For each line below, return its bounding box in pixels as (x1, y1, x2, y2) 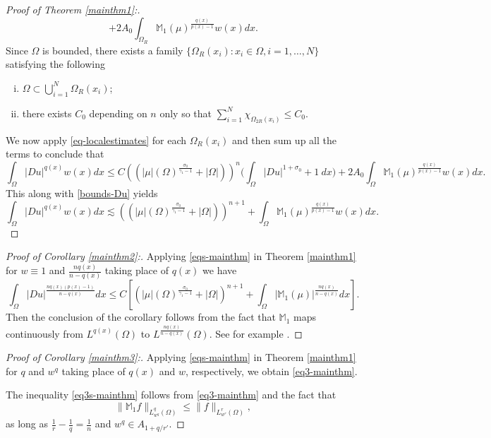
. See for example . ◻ (209, 326, 303, 341)
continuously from (6, 326, 83, 341)
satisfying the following (6, 57, 105, 71)
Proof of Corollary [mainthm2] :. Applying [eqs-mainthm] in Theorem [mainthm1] (6, 249, 356, 264)
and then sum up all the (232, 132, 337, 147)
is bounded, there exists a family (42, 42, 183, 57)
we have (202, 263, 237, 278)
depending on (89, 105, 147, 120)
